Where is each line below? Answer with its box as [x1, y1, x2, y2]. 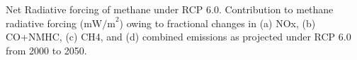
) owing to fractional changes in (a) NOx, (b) [119, 15, 316, 30]
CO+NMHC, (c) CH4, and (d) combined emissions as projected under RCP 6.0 [6, 29, 351, 44]
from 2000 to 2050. [6, 43, 87, 57]
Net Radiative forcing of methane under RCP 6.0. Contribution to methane [6, 2, 334, 16]
